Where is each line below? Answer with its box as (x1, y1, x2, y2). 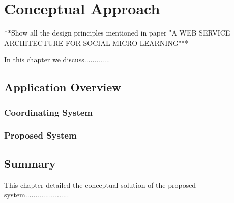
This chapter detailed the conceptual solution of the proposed (4, 179, 196, 190)
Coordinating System (4, 106, 93, 118)
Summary (4, 155, 56, 171)
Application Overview (4, 79, 121, 95)
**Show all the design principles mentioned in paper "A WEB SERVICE (4, 27, 230, 38)
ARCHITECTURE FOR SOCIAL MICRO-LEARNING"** (4, 37, 189, 48)
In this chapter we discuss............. (4, 54, 110, 65)
